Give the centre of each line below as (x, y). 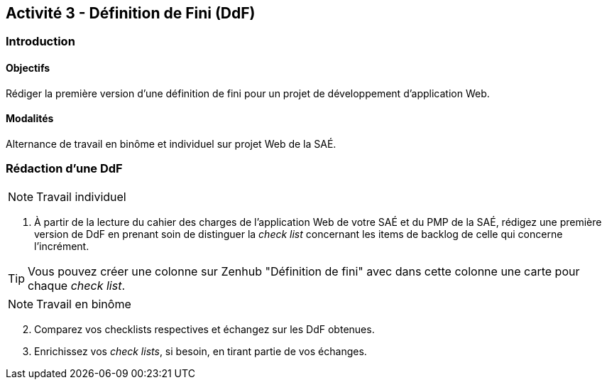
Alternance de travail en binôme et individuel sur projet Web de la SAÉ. (171, 143)
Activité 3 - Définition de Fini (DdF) (131, 13)
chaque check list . (76, 285)
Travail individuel (81, 196)
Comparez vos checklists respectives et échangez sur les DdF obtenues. (204, 329)
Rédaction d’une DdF (64, 169)
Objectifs (28, 68)
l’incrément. (62, 246)
